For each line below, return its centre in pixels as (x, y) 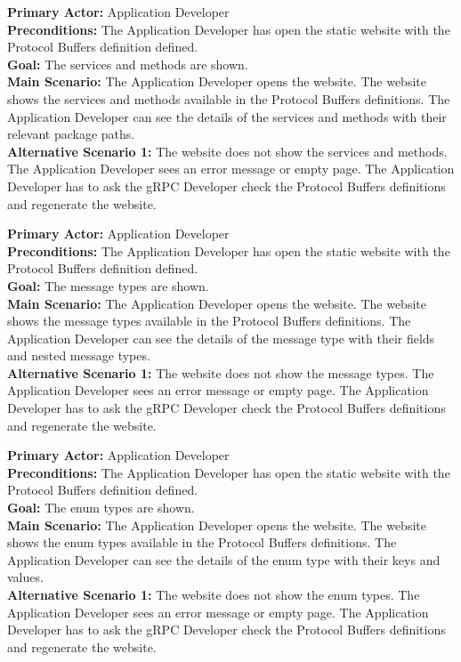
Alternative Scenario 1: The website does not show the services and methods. (227, 151)
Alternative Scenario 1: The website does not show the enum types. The (214, 594)
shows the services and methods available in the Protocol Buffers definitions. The (229, 98)
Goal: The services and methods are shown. (128, 64)
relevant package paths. (71, 134)
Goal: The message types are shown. (108, 285)
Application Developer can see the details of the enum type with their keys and (224, 559)
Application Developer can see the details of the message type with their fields (221, 338)
